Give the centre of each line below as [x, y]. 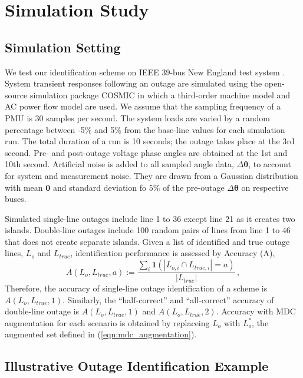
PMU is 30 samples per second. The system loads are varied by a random [138, 117]
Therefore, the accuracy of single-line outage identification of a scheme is [136, 288]
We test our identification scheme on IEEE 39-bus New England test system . [145, 72]
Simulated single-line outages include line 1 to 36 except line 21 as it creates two [150, 218]
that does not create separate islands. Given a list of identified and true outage [147, 241]
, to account [270, 164]
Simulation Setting [63, 47]
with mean [24, 187]
